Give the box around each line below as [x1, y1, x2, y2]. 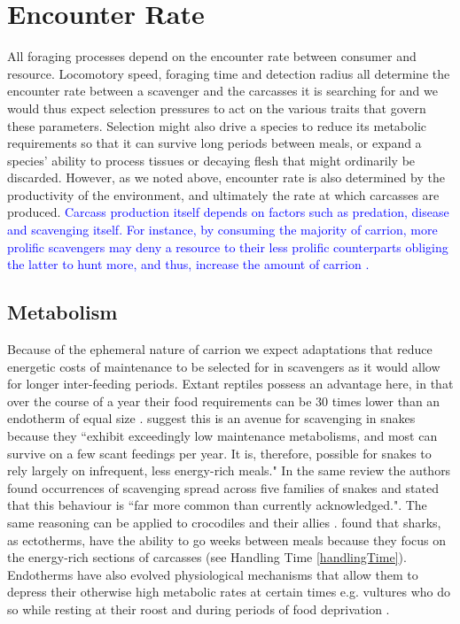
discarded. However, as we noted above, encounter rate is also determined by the [7, 168, 445, 187]
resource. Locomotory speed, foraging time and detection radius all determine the [7, 64, 450, 82]
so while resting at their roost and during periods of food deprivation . [7, 599, 390, 618]
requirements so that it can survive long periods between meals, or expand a [7, 134, 422, 152]
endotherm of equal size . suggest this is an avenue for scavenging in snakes [7, 409, 416, 428]
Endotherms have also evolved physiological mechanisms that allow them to [7, 565, 418, 583]
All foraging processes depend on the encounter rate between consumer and [7, 47, 417, 65]
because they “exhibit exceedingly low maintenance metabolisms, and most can [7, 427, 438, 445]
